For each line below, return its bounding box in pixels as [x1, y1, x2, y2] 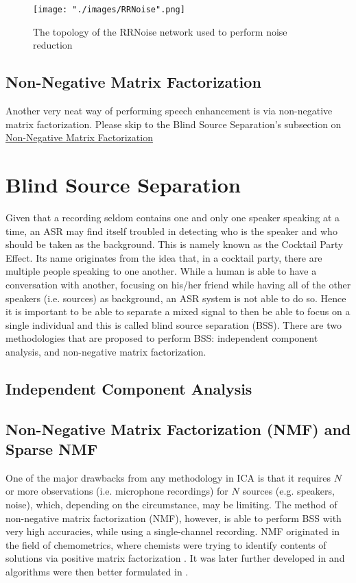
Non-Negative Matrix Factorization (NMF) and [5, 418, 351, 439]
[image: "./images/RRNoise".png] [33, 5, 185, 14]
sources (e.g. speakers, [242, 484, 335, 498]
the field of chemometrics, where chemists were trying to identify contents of [5, 537, 327, 551]
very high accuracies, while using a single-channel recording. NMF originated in [5, 524, 340, 538]
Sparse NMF [5, 438, 98, 460]
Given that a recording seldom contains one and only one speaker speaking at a [5, 210, 340, 224]
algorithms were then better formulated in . [5, 565, 189, 579]
